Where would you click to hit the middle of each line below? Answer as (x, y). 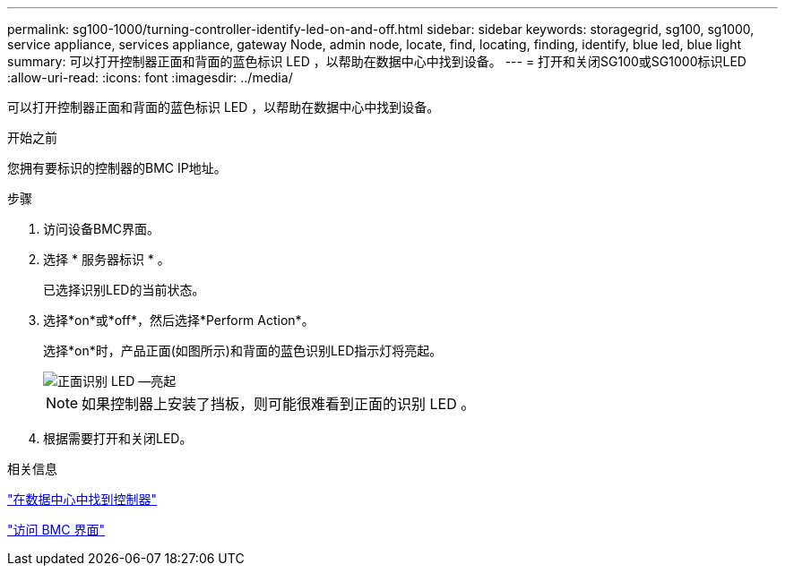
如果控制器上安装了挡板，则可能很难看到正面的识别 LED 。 (279, 404)
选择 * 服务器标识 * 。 (107, 259)
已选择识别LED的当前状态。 (124, 290)
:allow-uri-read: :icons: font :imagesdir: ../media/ (150, 77)
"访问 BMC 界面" (56, 530)
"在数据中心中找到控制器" (82, 499)
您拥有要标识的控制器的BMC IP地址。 (117, 168)
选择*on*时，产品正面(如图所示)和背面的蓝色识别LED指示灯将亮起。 (243, 351)
